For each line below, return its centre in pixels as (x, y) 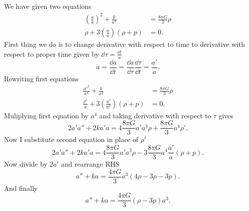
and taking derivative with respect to (155, 115)
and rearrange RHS (90, 164)
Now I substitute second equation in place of (71, 139)
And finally (21, 188)
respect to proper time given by (52, 53)
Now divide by (26, 164)
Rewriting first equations (41, 78)
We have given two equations (48, 6)
